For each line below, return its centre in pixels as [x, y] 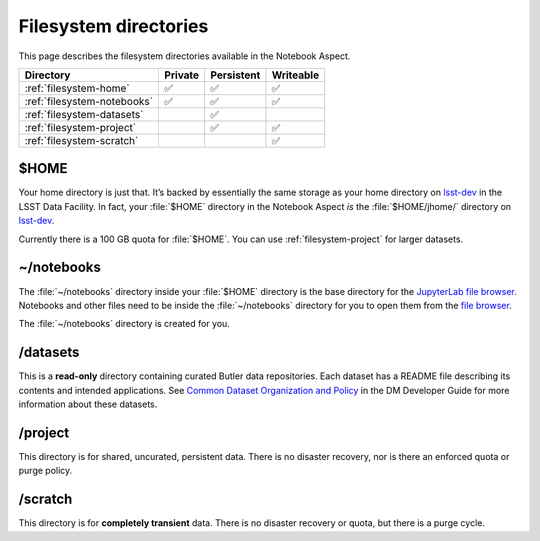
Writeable [295, 75]
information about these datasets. [88, 404]
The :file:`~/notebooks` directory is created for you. [124, 324]
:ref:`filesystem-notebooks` [89, 101]
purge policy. [45, 471]
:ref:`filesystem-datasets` [84, 114]
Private [182, 75]
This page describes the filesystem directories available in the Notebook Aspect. [184, 56]
